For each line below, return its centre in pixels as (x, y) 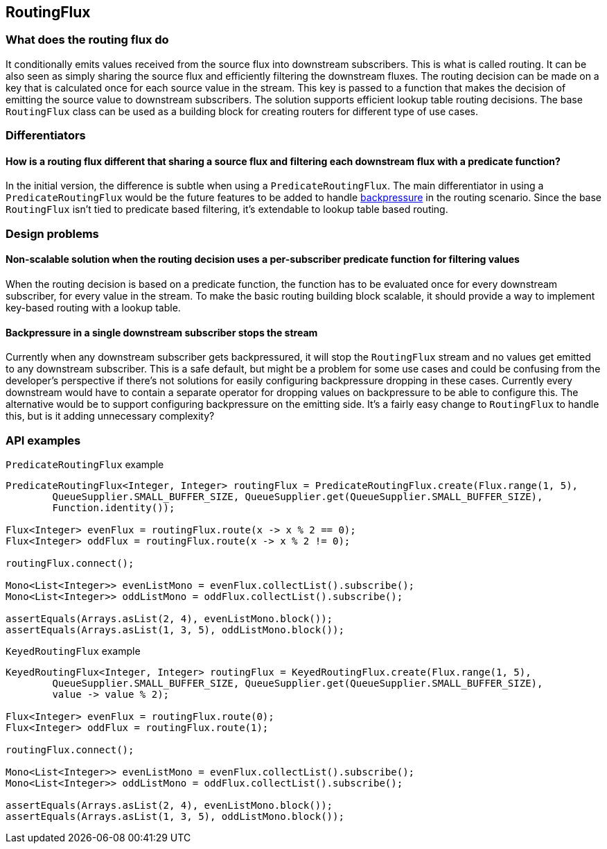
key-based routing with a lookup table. (93, 307)
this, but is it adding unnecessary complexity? (110, 416)
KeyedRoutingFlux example (73, 651)
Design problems (52, 233)
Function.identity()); (114, 507)
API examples (43, 440)
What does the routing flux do (87, 40)
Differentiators (46, 136)
